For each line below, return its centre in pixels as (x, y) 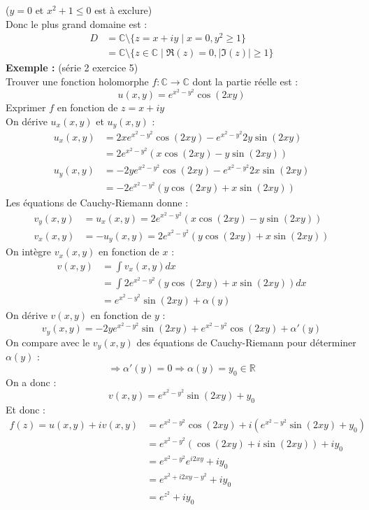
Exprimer (26, 107)
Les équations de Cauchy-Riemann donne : (97, 203)
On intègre (28, 252)
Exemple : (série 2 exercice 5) (72, 68)
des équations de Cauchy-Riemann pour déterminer (246, 342)
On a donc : (31, 382)
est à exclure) (123, 10)
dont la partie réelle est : (245, 81)
